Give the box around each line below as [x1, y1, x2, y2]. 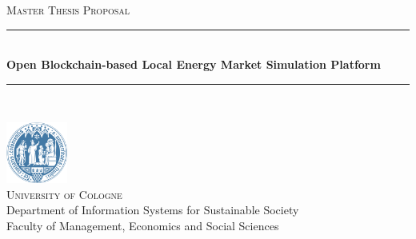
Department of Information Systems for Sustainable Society [6, 201, 299, 218]
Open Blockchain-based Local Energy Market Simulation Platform [6, 56, 381, 73]
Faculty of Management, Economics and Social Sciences [6, 217, 279, 233]
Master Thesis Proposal [6, 2, 130, 18]
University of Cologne [6, 185, 122, 202]
